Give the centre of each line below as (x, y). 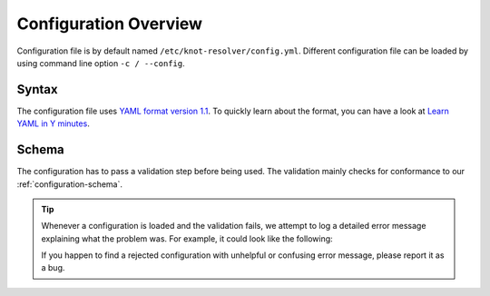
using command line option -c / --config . (101, 63)
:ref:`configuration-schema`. (69, 184)
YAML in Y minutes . (53, 123)
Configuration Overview (110, 24)
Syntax (37, 89)
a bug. (53, 268)
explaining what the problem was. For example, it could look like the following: (187, 238)
